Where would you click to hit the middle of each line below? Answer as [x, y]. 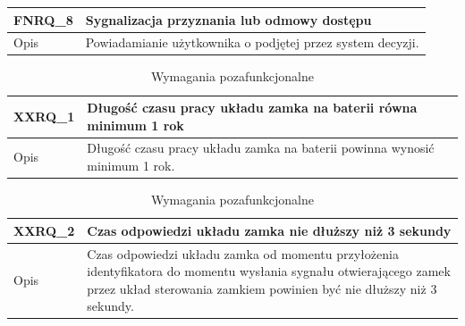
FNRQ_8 [43, 19]
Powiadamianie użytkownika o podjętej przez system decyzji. [252, 42]
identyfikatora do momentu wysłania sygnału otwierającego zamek [269, 271]
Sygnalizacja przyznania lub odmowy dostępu [228, 19]
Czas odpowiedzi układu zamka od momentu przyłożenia [243, 253]
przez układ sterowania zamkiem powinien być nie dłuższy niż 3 [262, 288]
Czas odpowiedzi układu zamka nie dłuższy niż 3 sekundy [269, 230]
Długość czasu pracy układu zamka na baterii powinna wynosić [261, 148]
